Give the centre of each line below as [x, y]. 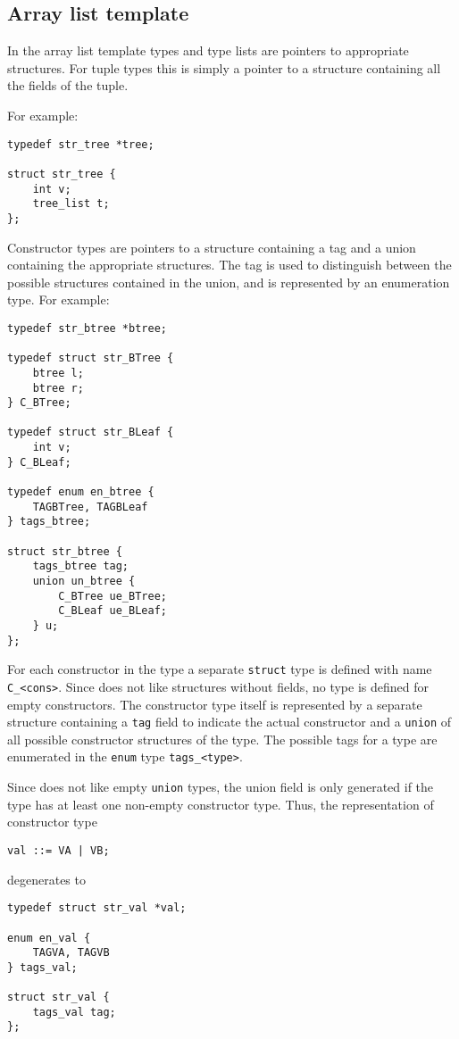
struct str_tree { [62, 174]
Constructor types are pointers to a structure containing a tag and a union [212, 247]
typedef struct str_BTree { [91, 358]
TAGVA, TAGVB [71, 953]
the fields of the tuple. [68, 85]
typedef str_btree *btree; [87, 328]
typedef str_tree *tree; [81, 144]
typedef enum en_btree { [81, 492]
